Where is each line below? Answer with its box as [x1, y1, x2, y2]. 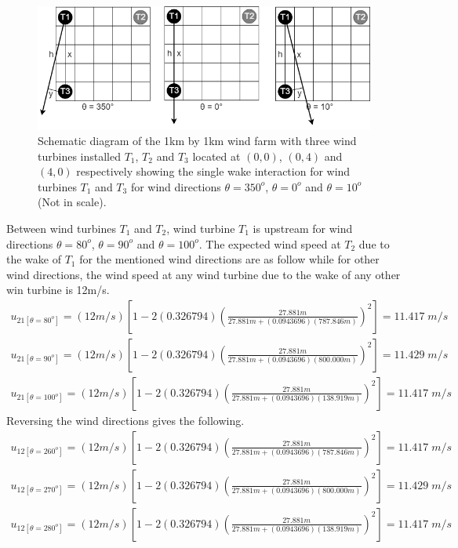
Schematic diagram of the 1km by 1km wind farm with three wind [38, 132, 357, 148]
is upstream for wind [253, 220, 353, 236]
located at [192, 147, 241, 164]
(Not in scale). [38, 194, 107, 210]
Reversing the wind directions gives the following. [6, 412, 245, 428]
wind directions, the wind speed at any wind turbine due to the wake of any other [6, 266, 401, 282]
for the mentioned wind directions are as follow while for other [79, 251, 380, 267]
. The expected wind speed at [198, 235, 341, 252]
